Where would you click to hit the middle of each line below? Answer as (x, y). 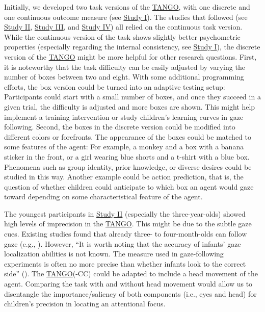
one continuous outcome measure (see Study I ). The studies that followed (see (126, 17)
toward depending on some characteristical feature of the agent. (103, 197)
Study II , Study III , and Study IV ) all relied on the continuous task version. (123, 27)
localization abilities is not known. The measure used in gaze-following (114, 254)
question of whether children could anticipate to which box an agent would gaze (129, 186)
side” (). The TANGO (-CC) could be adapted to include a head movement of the (131, 274)
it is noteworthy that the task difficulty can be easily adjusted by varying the (125, 67)
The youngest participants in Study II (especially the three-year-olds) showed (125, 213)
